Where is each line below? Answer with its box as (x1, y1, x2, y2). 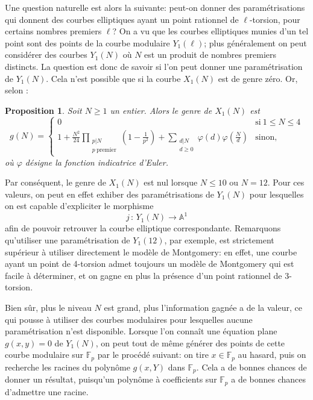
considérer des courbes (5, 48, 87, 61)
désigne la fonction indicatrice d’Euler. (25, 155, 168, 168)
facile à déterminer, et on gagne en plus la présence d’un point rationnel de (5, 269, 282, 281)
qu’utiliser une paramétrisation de (5, 234, 130, 246)
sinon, (255, 133, 277, 142)
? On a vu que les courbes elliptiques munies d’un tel (112, 25, 309, 37)
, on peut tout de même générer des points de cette (95, 336, 285, 349)
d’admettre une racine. (5, 385, 89, 398)
